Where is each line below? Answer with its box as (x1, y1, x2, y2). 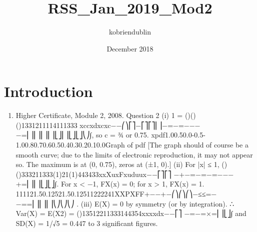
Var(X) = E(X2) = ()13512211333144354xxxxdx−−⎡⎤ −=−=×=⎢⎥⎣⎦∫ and (15, 208, 246, 218)
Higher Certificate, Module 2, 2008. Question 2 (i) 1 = (15, 110, 183, 120)
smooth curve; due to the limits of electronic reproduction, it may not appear (15, 149, 253, 159)
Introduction (4, 81, 93, 101)
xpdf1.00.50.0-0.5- (151, 129, 205, 140)
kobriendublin (108, 26, 151, 37)
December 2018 (106, 43, 153, 53)
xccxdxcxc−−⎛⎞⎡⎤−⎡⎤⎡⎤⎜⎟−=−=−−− (79, 119, 200, 130)
